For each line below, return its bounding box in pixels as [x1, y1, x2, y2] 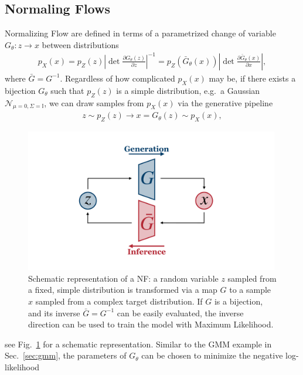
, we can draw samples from [44, 96, 144, 109]
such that [50, 84, 84, 96]
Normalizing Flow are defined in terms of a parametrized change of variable [5, 27, 276, 39]
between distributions [42, 38, 119, 50]
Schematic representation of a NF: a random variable [28, 272, 219, 284]
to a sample [229, 283, 271, 296]
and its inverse [28, 306, 80, 319]
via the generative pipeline [178, 96, 273, 109]
